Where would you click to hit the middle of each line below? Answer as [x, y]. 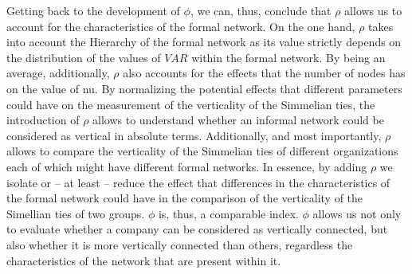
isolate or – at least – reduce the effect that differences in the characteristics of [198, 182]
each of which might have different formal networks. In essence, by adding [187, 166]
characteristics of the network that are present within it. [144, 260]
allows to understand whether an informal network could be [238, 120]
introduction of [43, 120]
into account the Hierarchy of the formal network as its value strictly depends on [204, 42]
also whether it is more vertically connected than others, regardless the [180, 244]
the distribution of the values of [84, 57]
